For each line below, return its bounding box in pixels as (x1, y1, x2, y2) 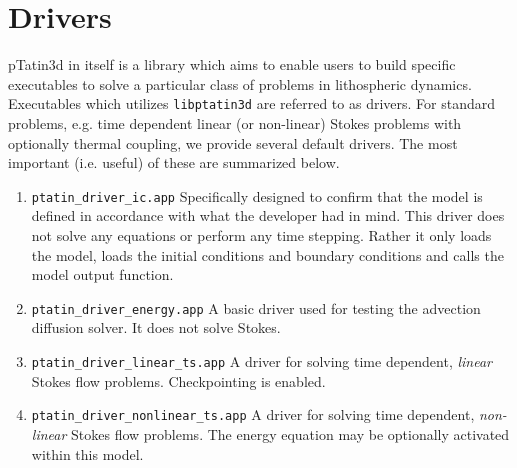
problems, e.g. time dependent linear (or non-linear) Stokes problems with (8, 112, 462, 133)
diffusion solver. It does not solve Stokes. (31, 317, 281, 338)
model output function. (31, 264, 174, 285)
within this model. (31, 443, 144, 464)
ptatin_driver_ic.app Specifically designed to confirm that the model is (31, 185, 483, 206)
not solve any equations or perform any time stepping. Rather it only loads (31, 225, 492, 245)
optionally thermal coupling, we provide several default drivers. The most (8, 132, 458, 153)
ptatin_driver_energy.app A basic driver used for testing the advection (31, 297, 481, 318)
